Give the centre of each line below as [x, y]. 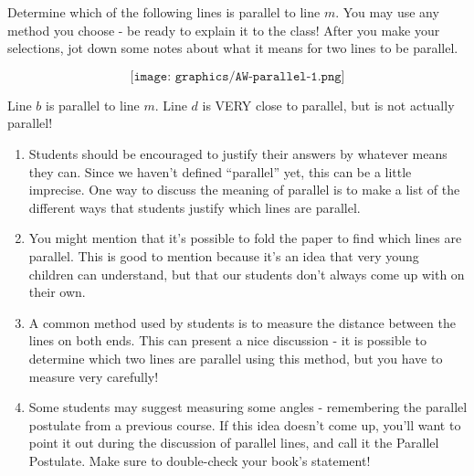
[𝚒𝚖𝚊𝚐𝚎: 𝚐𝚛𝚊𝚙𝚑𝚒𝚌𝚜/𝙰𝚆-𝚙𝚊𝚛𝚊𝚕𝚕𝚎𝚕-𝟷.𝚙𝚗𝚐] [237, 76]
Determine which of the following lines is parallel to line [164, 12]
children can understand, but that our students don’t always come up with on [247, 274]
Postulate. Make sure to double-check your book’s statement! [200, 460]
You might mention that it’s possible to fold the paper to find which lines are [245, 238]
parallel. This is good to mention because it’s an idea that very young [224, 255]
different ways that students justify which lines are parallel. [195, 207]
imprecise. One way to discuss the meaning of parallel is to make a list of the [244, 190]
